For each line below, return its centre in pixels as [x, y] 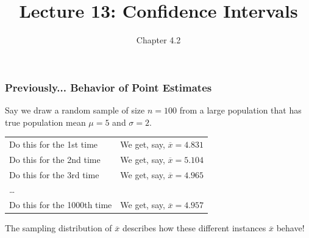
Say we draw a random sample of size [75, 110]
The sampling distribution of [59, 228]
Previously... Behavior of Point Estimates [108, 87]
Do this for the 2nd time [55, 159]
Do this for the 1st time [54, 144]
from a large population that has [240, 110]
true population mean [45, 122]
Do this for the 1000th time [61, 205]
